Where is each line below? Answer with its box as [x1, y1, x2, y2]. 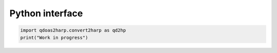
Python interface [9, 8, 83, 19]
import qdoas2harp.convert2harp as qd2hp [20, 28, 126, 33]
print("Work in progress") [20, 35, 88, 40]
